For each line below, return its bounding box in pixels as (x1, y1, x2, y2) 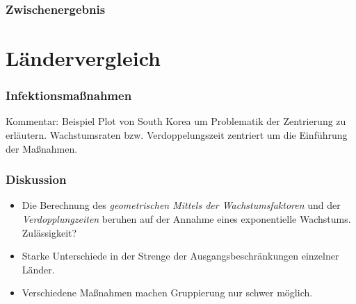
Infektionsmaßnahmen (6, 87, 132, 104)
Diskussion (6, 171, 67, 188)
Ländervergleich (6, 44, 161, 72)
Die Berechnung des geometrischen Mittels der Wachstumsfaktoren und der (22, 198, 341, 212)
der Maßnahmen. (6, 141, 78, 155)
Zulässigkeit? (22, 225, 77, 239)
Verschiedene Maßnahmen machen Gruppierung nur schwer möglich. (22, 285, 313, 300)
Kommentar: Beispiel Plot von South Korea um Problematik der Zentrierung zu (6, 114, 346, 128)
